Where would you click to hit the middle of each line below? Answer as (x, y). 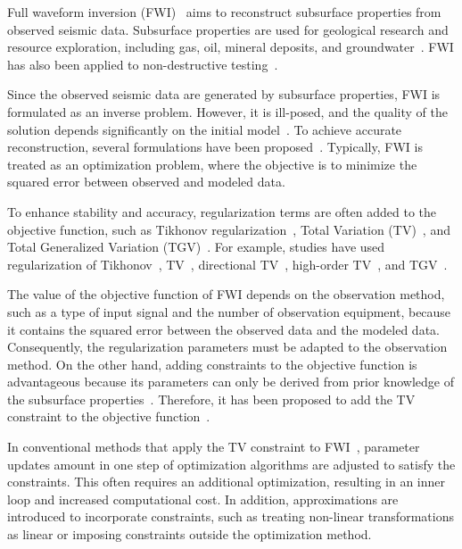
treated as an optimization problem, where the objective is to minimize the (212, 164)
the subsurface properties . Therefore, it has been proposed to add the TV (211, 399)
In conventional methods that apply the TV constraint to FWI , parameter (214, 447)
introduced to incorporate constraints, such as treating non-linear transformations (231, 516)
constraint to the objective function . (109, 416)
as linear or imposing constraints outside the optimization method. (190, 534)
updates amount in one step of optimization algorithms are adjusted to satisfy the (231, 464)
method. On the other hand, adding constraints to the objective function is (212, 364)
